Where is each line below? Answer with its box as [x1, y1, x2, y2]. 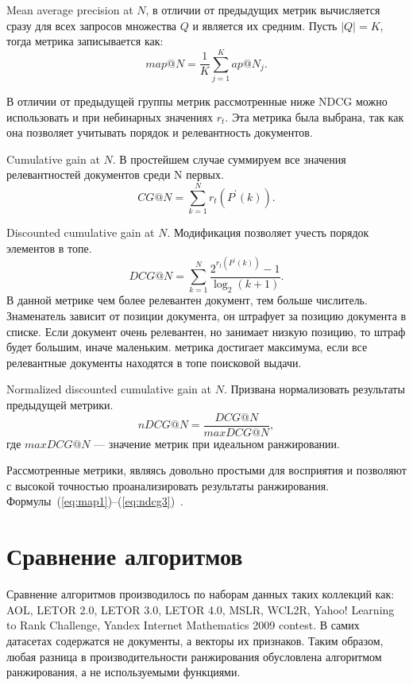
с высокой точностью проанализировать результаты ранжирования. [6, 477, 330, 493]
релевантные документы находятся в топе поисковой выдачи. [6, 354, 302, 370]
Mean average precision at [6, 2, 133, 17]
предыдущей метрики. [6, 397, 114, 413]
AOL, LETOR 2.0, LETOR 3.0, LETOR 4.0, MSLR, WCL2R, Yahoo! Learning [6, 601, 395, 617]
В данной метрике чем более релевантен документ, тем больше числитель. [6, 292, 368, 308]
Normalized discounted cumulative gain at [6, 381, 211, 397]
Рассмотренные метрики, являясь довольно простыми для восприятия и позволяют [6, 462, 407, 478]
